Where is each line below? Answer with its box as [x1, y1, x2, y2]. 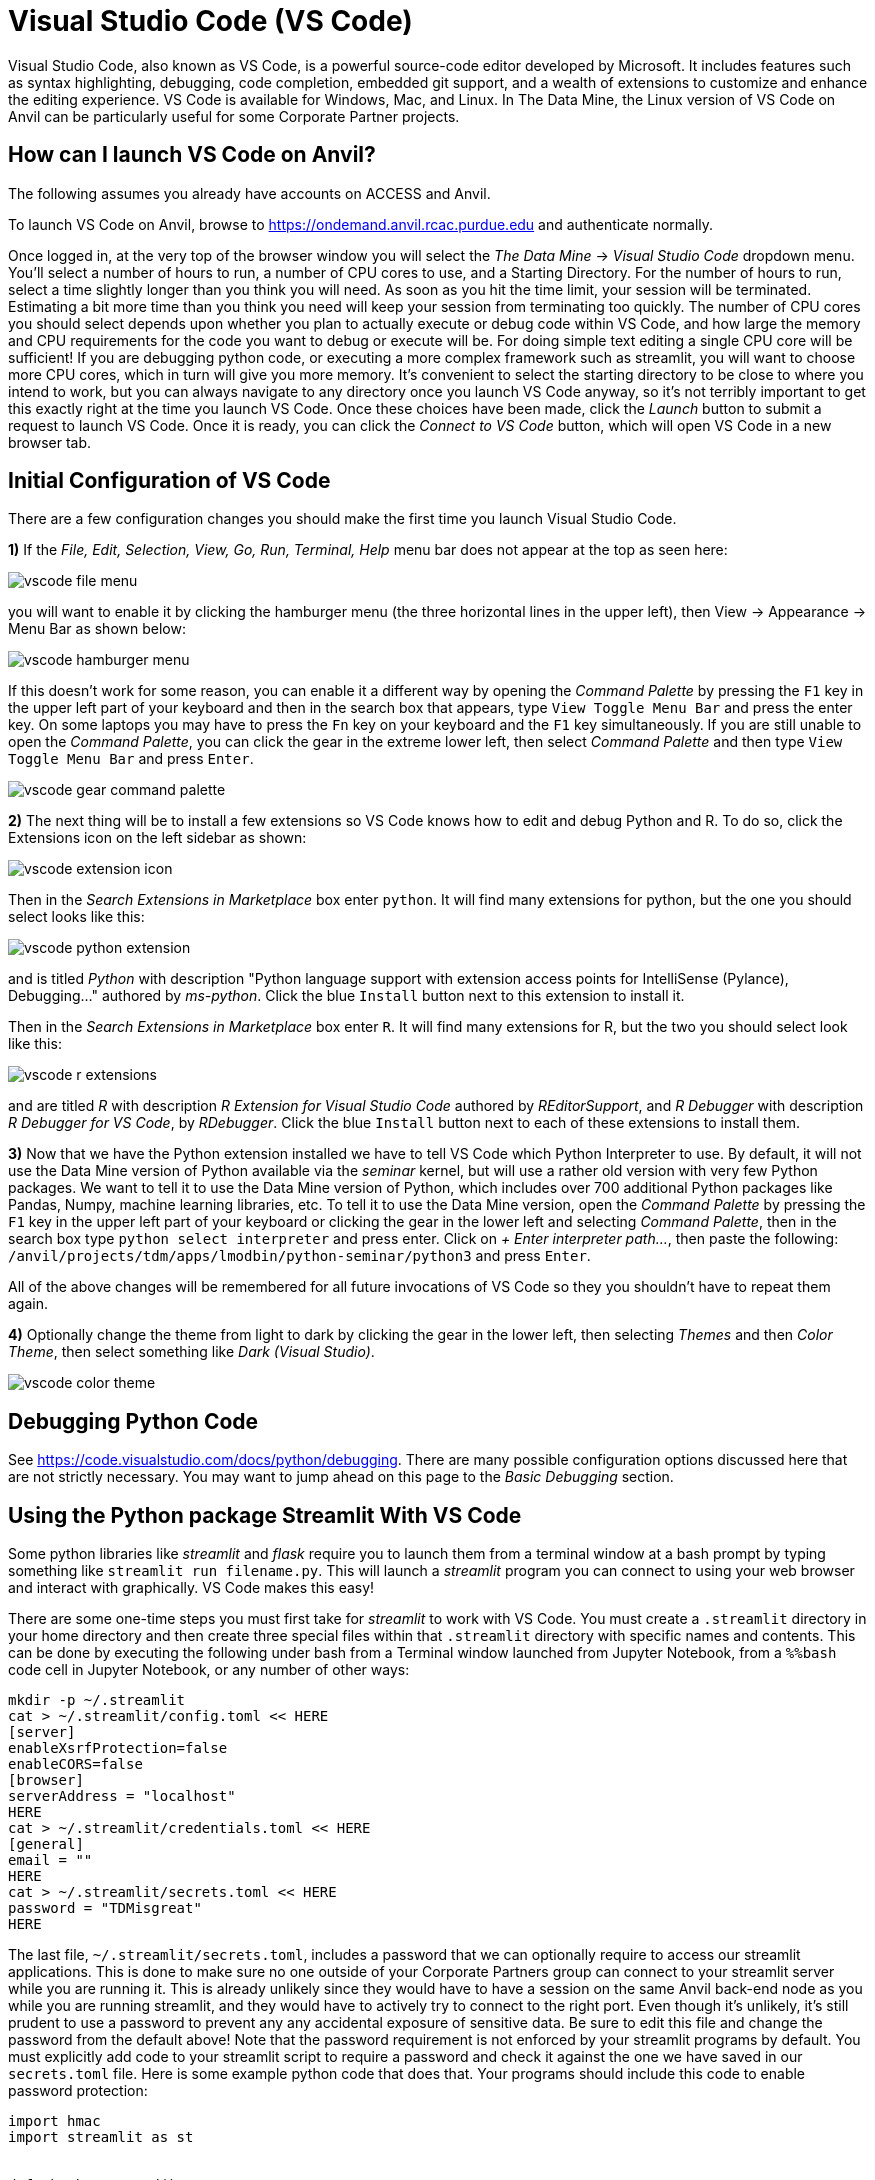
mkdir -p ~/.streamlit [8, 1692, 186, 1709]
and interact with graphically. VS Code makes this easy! [8, 1579, 375, 1597]
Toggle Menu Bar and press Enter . [8, 750, 254, 768]
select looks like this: [8, 908, 145, 926]
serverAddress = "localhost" [8, 1788, 236, 1805]
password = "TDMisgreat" [8, 1900, 202, 1917]
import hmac [8, 2113, 101, 2130]
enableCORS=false [8, 1756, 143, 1773]
